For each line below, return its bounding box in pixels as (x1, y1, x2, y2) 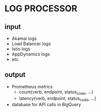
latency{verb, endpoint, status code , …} (19, 95, 97, 102)
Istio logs (11, 46, 30, 52)
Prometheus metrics (11, 84, 53, 89)
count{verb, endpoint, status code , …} (19, 89, 94, 96)
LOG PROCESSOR (4, 3, 77, 14)
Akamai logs (11, 35, 37, 41)
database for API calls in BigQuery (11, 102, 81, 108)
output (4, 71, 25, 79)
